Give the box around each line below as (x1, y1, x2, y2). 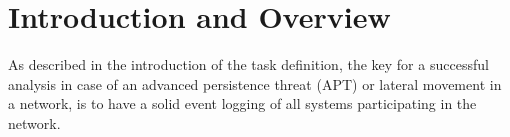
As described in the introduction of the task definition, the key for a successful (8, 54, 489, 75)
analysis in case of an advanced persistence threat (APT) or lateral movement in (8, 73, 502, 94)
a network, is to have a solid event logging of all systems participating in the (8, 93, 477, 114)
